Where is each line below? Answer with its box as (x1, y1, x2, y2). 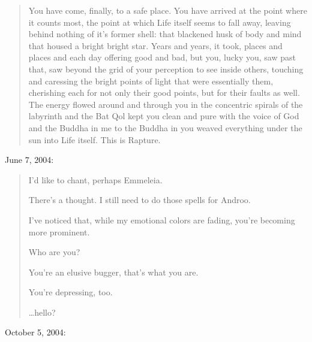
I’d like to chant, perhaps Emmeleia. (28, 173, 163, 186)
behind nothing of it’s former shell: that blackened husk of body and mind (28, 28, 302, 40)
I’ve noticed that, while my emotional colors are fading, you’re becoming (28, 213, 295, 226)
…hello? (28, 305, 56, 318)
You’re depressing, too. (28, 286, 113, 298)
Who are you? (28, 246, 80, 258)
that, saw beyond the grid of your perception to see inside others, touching (28, 62, 304, 75)
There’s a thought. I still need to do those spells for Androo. (28, 193, 251, 206)
